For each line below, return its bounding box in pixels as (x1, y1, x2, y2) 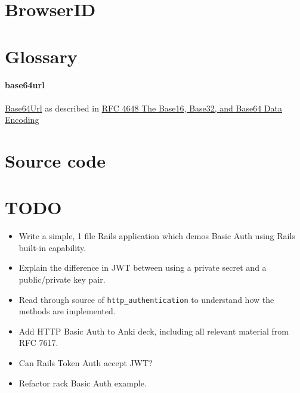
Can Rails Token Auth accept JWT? (18, 357, 153, 369)
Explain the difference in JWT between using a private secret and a (18, 261, 267, 274)
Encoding (5, 113, 39, 126)
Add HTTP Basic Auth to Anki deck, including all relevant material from (18, 324, 289, 337)
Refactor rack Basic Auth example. (18, 376, 147, 389)
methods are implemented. (18, 305, 116, 317)
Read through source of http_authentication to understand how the (18, 293, 274, 305)
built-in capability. (18, 241, 86, 253)
